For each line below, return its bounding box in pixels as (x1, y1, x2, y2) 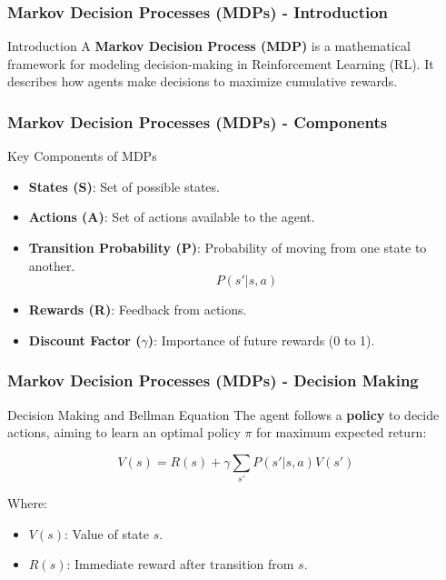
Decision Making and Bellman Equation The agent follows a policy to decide (7, 405, 440, 424)
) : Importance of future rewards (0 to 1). (147, 330, 375, 349)
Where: (7, 494, 47, 513)
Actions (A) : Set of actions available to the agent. (28, 207, 315, 226)
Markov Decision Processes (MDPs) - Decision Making (7, 369, 419, 392)
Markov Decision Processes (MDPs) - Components (7, 110, 388, 133)
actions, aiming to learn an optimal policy (7, 423, 241, 442)
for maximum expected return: (256, 423, 427, 442)
